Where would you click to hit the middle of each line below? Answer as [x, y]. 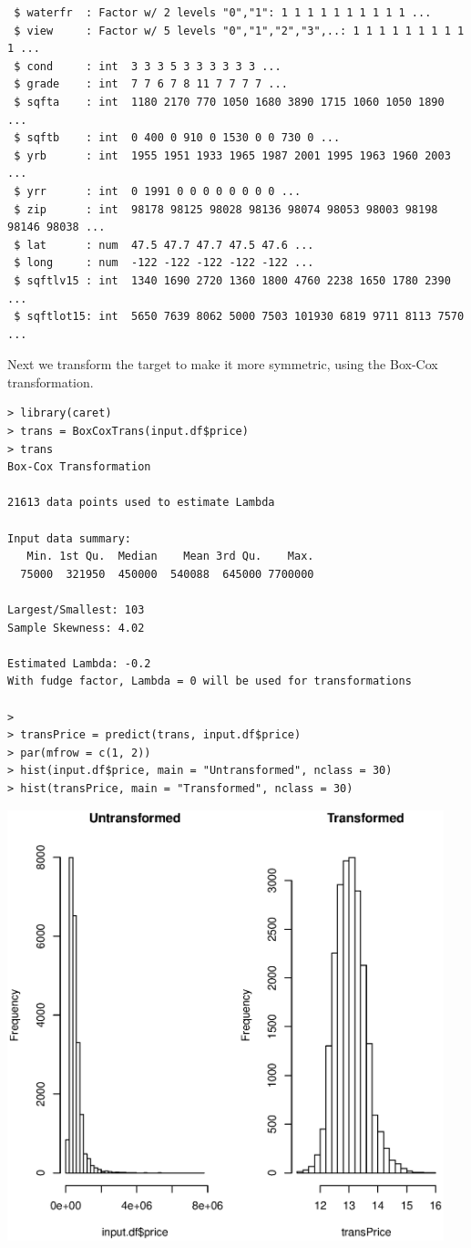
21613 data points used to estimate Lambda [141, 503]
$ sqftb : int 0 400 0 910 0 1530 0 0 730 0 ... [177, 138]
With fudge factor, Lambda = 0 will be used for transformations [210, 681]
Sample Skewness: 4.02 [76, 628]
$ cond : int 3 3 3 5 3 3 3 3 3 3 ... [148, 66]
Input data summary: [70, 538]
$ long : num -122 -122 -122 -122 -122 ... [164, 263]
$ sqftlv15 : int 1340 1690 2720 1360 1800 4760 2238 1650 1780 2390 [232, 280]
